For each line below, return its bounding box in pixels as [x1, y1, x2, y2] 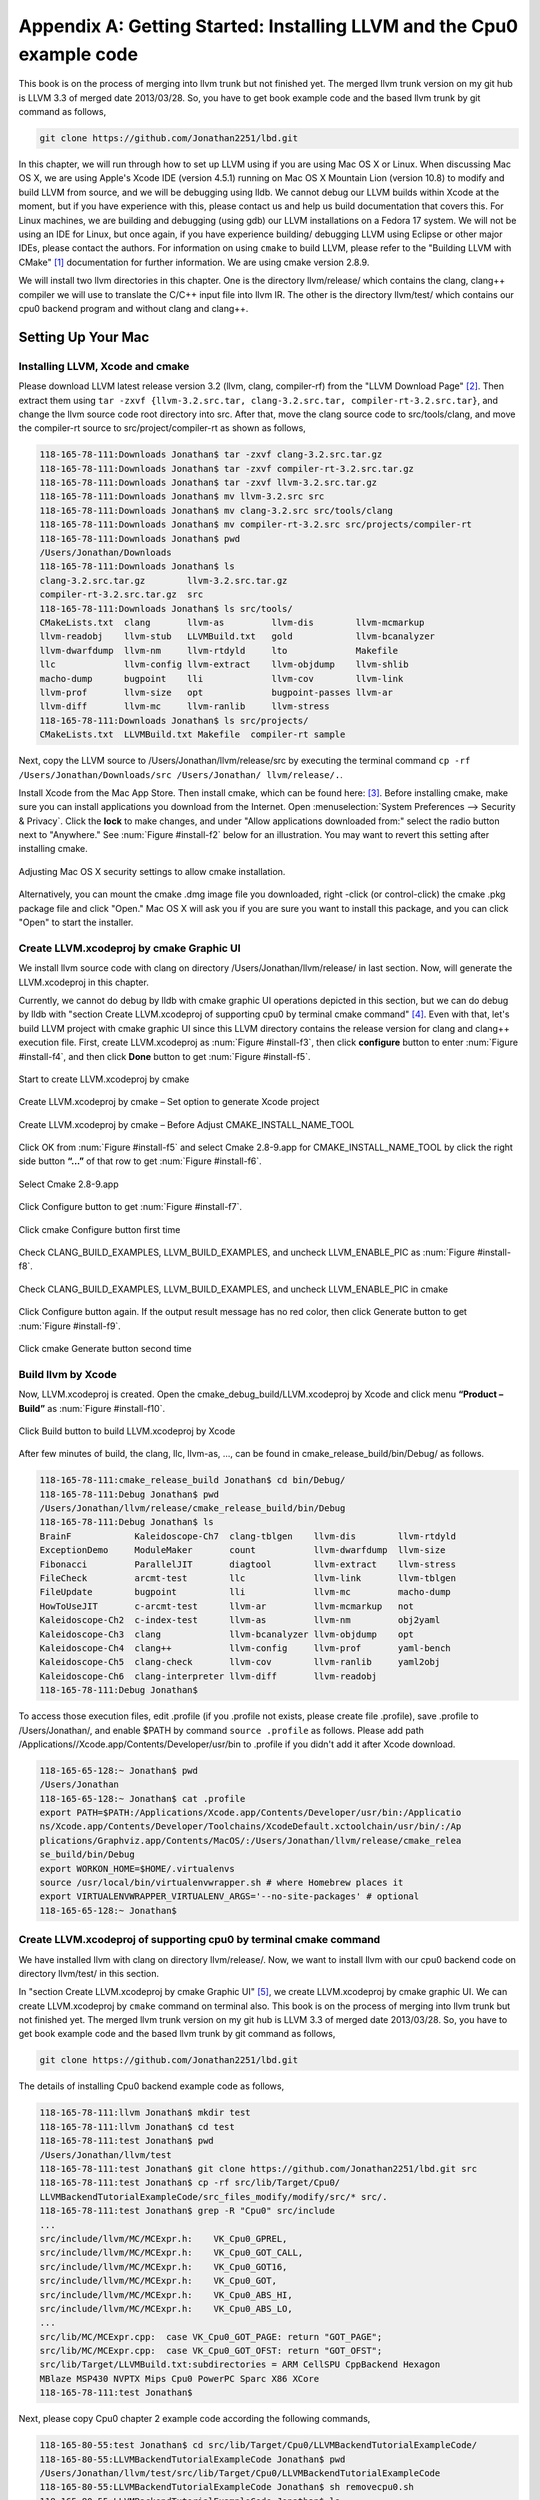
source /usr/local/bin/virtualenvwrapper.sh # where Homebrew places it [39, 1877, 404, 1888]
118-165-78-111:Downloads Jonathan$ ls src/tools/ [39, 603, 294, 614]
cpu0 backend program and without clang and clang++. [18, 303, 249, 314]
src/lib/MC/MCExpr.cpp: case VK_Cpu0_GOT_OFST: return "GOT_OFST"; [39, 2345, 383, 2357]
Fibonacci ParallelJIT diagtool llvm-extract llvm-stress [39, 1558, 457, 1570]
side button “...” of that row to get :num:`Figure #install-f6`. [18, 1155, 262, 1167]
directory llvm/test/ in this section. [18, 1967, 160, 1979]
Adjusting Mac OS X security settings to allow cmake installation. [18, 865, 286, 877]
